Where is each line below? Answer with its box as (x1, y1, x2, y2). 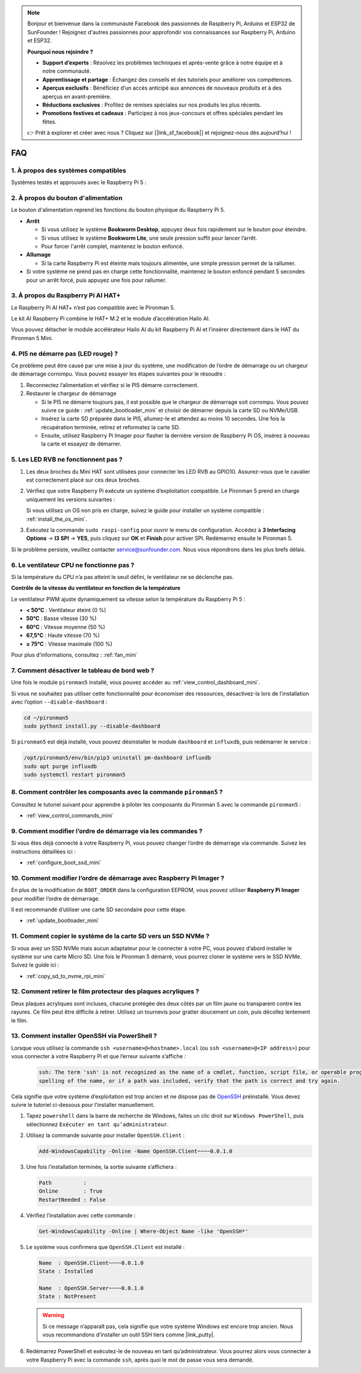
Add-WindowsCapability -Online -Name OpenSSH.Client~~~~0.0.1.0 (39, 1148, 233, 1155)
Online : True (39, 1188, 103, 1195)
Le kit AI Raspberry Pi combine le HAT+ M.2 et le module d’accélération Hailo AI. (11, 315, 210, 322)
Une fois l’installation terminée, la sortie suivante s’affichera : (26, 1164, 177, 1171)
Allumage (26, 251, 51, 258)
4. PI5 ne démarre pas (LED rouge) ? (11, 349, 119, 358)
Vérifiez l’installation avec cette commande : (26, 1212, 136, 1219)
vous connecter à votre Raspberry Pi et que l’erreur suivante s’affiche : (11, 1053, 186, 1060)
